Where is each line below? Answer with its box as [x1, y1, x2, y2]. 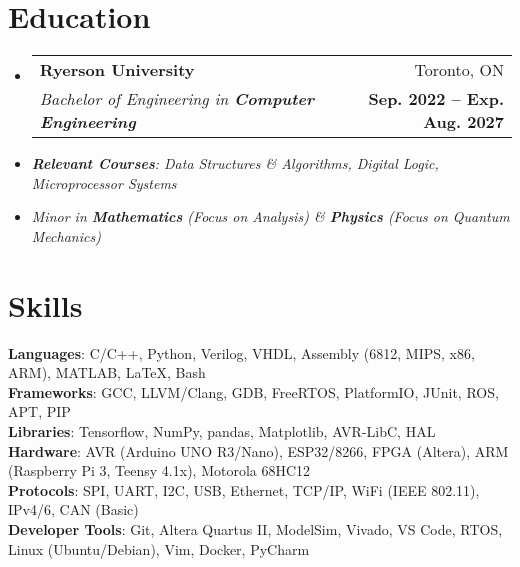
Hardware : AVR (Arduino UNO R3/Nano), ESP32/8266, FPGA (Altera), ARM [8, 440, 509, 461]
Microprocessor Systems [31, 172, 177, 193]
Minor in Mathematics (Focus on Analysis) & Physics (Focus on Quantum [31, 206, 510, 227]
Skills [8, 284, 83, 325]
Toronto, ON [414, 58, 504, 82]
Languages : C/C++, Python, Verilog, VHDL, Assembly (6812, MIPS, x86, [8, 342, 475, 363]
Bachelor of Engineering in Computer [39, 87, 314, 111]
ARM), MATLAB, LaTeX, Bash [8, 362, 206, 383]
